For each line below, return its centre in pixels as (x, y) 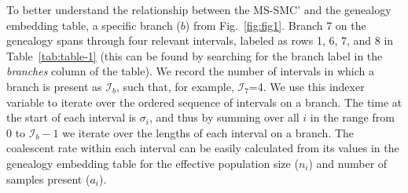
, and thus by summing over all (224, 117)
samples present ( (48, 178)
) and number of (348, 163)
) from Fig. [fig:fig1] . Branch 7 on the (276, 25)
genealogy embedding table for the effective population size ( (153, 163)
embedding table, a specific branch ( (94, 25)
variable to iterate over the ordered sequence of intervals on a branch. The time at (204, 102)
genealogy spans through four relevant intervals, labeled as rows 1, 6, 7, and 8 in (200, 40)
